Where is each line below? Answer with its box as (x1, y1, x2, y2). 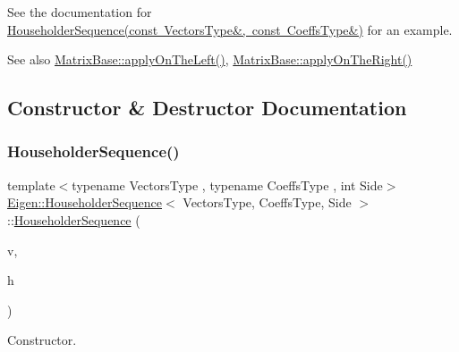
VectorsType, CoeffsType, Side (183, 193, 352, 212)
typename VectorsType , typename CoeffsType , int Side (72, 175, 383, 194)
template (7, 175, 55, 194)
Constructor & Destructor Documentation (7, 94, 407, 122)
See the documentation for (7, 3, 152, 21)
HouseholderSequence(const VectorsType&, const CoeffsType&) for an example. (7, 20, 453, 38)
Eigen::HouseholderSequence (7, 193, 162, 212)
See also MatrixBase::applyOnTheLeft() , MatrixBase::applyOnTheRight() (7, 50, 412, 69)
